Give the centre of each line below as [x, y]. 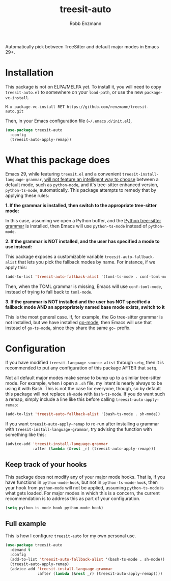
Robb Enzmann [85, 23]
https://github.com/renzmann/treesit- [108, 107]
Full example [26, 523]
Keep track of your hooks [46, 465]
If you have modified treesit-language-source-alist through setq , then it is [85, 363]
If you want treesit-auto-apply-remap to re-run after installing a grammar [82, 424]
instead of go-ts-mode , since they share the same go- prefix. [68, 328]
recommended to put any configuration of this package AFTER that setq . [81, 368]
